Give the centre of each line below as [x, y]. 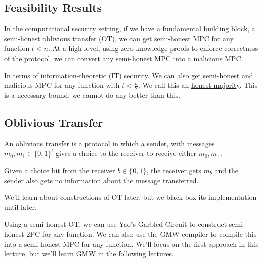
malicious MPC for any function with [62, 85]
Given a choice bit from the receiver [60, 170]
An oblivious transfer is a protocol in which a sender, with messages [109, 143]
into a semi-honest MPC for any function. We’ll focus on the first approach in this [131, 244]
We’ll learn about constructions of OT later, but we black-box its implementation [130, 197]
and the [227, 170]
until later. [21, 207]
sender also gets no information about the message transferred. [101, 180]
